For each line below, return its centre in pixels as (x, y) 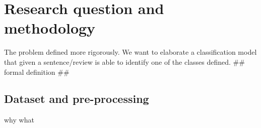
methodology (50, 28)
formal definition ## (37, 72)
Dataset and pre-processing (77, 99)
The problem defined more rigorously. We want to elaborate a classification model (130, 52)
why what (19, 120)
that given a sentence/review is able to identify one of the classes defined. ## (124, 61)
